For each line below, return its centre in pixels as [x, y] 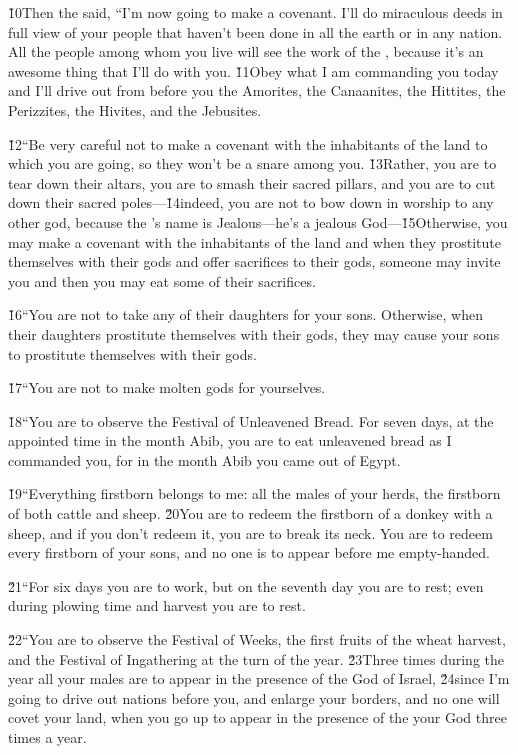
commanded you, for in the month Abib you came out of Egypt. [204, 459]
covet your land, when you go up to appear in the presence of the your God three [257, 717]
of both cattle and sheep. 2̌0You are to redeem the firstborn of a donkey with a [250, 513]
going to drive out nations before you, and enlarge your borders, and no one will [254, 697]
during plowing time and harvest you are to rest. [157, 605]
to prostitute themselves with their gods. [132, 353]
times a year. [47, 737]
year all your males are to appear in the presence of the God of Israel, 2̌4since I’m [259, 678]
